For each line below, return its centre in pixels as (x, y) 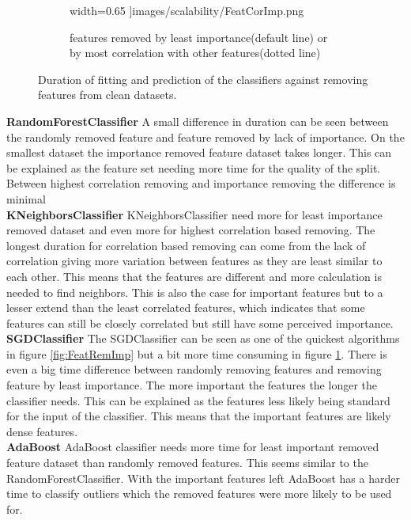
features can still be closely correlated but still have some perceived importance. (200, 323)
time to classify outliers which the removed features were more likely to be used (199, 493)
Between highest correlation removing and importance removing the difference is (201, 183)
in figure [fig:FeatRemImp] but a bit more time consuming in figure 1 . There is (197, 353)
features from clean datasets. (107, 95)
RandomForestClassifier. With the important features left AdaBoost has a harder (203, 478)
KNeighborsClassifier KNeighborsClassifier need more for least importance (194, 214)
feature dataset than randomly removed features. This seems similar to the (187, 463)
